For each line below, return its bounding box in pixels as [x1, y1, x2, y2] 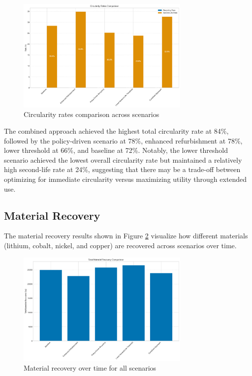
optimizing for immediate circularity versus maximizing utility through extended [4, 174, 247, 184]
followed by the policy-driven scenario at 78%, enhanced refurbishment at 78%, [4, 135, 243, 145]
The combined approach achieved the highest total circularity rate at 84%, [4, 126, 229, 136]
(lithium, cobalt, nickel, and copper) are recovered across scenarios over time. [4, 240, 237, 250]
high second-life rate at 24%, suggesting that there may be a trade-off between [4, 164, 241, 174]
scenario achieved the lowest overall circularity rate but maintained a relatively [4, 154, 242, 165]
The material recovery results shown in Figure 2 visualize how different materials [4, 231, 248, 241]
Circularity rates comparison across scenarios [24, 109, 159, 119]
